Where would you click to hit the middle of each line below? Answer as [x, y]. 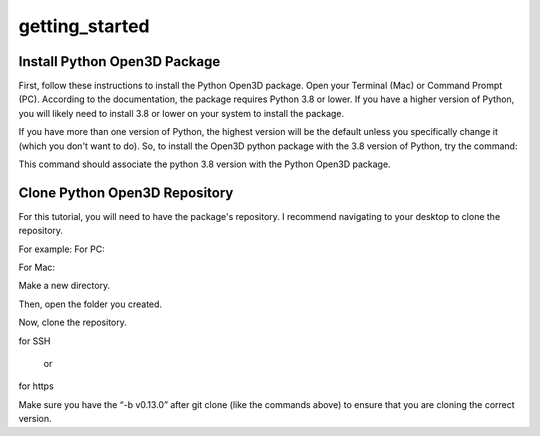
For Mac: [36, 267]
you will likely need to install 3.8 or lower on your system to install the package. [181, 113]
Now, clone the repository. [72, 322]
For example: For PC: [61, 249]
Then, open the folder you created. [90, 304]
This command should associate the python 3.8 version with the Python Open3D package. [204, 164]
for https [36, 386]
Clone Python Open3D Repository [126, 192]
